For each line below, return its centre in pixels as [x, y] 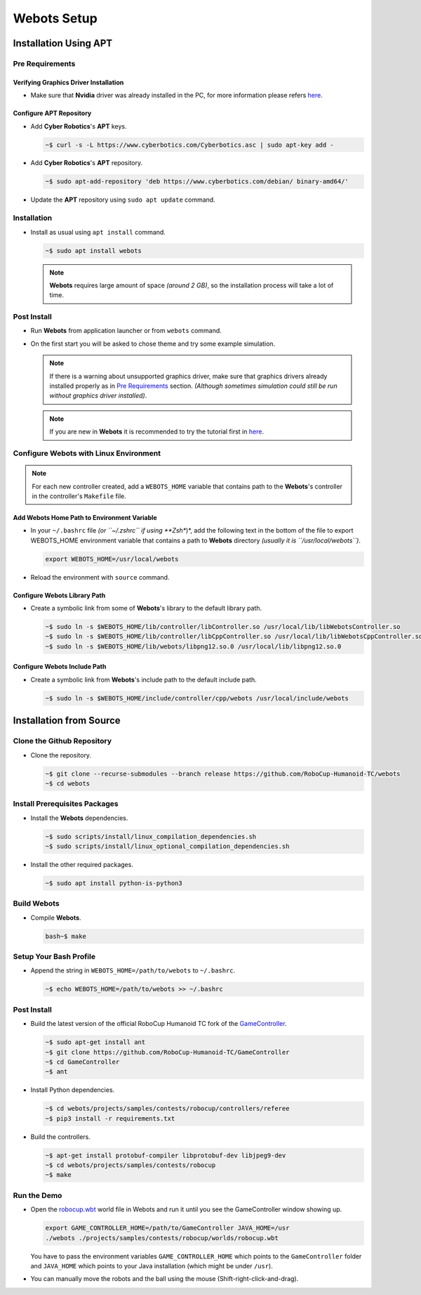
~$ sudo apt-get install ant [95, 1042]
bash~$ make [66, 936]
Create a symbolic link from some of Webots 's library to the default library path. [146, 609]
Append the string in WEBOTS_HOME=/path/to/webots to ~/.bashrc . [133, 970]
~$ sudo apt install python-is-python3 [114, 883]
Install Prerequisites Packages [66, 804]
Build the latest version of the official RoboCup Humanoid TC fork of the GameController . [159, 1024]
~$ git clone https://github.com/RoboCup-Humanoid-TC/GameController [167, 1052]
